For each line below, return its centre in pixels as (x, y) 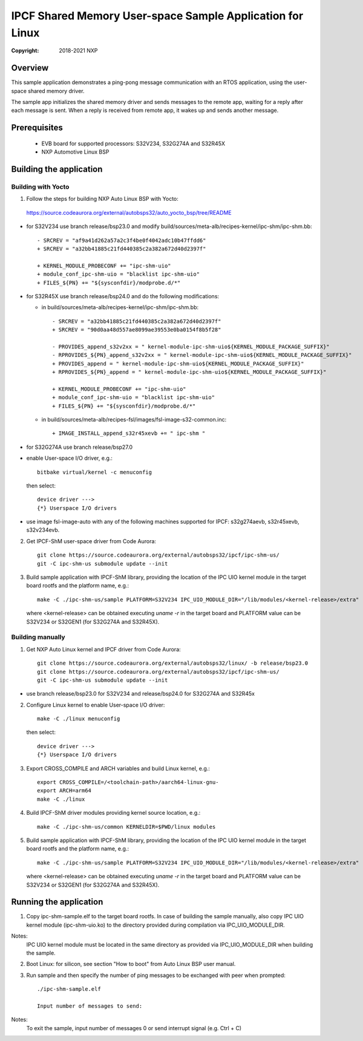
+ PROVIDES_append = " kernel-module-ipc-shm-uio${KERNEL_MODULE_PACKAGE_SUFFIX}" (178, 364)
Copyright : (25, 51)
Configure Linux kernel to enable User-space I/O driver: (96, 705)
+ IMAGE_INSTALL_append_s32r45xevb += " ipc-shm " (129, 433)
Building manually (38, 637)
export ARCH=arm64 (64, 791)
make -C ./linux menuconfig (79, 719)
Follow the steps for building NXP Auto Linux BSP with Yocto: (102, 199)
